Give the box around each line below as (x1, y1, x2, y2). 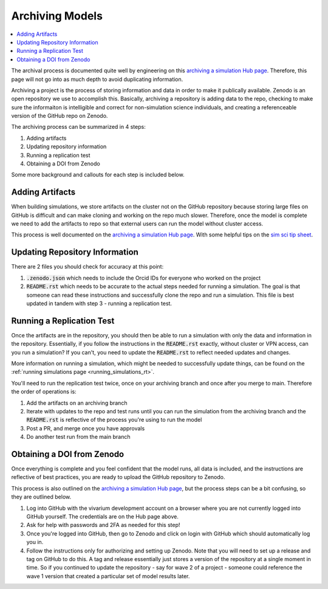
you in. (26, 539, 44, 546)
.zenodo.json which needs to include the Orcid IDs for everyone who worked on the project (26, 274, 261, 281)
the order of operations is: (11, 388, 77, 395)
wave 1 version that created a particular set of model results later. (26, 572, 190, 580)
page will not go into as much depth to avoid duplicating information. (11, 75, 183, 83)
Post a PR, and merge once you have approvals (26, 424, 145, 432)
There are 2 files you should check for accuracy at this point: (11, 263, 164, 270)
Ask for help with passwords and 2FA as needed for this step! (26, 522, 180, 529)
